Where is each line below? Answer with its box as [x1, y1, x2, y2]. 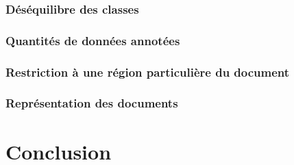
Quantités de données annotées [5, 31, 180, 49]
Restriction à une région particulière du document [5, 63, 290, 80]
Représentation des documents [5, 94, 178, 112]
